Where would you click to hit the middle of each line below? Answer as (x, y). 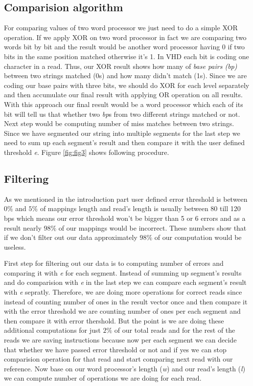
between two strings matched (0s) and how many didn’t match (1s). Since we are (126, 75)
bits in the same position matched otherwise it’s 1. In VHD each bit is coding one (126, 56)
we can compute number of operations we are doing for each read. (103, 378)
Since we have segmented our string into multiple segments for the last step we (122, 133)
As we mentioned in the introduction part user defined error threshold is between (126, 199)
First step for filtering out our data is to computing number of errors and (114, 263)
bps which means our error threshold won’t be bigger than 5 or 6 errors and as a (125, 218)
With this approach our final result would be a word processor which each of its (124, 104)
